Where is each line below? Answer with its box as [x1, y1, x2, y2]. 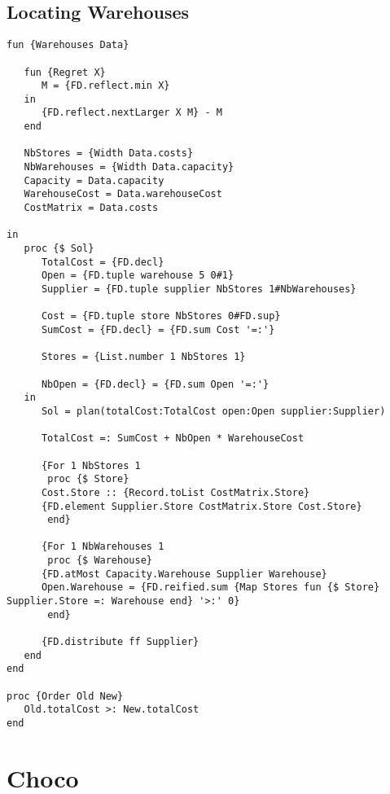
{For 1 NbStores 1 [41, 459, 141, 472]
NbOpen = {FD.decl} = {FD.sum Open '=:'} [41, 378, 269, 390]
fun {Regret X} [24, 66, 106, 78]
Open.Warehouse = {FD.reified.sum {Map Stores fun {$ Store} [41, 581, 380, 594]
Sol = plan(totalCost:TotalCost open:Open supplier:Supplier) [41, 405, 386, 417]
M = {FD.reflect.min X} [41, 80, 170, 92]
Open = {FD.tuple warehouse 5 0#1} [41, 270, 234, 282]
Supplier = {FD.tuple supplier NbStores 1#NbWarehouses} [41, 283, 357, 296]
